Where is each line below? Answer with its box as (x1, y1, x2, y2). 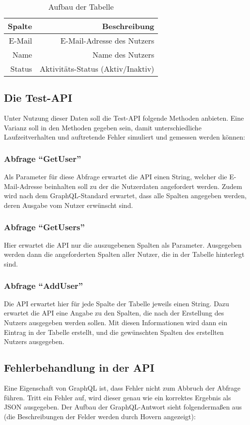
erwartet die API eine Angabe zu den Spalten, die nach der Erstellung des (4, 308, 224, 318)
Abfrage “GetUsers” (4, 220, 85, 233)
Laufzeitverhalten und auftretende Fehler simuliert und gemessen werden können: (4, 132, 245, 142)
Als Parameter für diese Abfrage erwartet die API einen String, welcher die (4, 172, 227, 182)
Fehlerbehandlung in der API (4, 360, 155, 375)
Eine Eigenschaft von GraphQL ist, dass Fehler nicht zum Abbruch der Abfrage (4, 382, 241, 393)
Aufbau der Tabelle (48, 1, 114, 12)
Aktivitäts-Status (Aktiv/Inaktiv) (40, 63, 155, 74)
